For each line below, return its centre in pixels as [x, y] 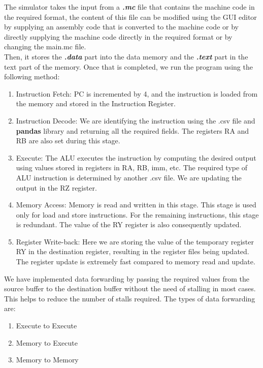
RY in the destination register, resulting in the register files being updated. [133, 251]
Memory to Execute [47, 342]
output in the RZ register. [56, 187]
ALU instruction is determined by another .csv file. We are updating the [129, 177]
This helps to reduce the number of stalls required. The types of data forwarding [130, 298]
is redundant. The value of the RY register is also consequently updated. [129, 224]
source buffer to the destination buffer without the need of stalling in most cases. [130, 288]
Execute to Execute [46, 326]
